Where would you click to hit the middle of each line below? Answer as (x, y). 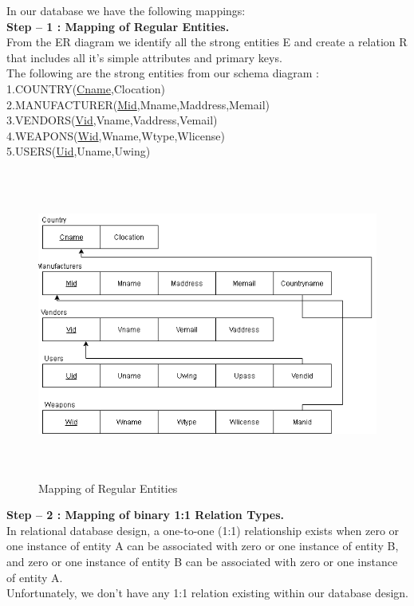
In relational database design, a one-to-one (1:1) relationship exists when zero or (203, 530)
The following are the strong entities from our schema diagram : (163, 73)
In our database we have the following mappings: (126, 10)
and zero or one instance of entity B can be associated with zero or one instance (202, 561)
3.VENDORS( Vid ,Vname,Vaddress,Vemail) (112, 120)
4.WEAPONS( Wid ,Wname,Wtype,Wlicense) (116, 135)
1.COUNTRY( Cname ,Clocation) (86, 88)
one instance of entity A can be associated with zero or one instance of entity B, (203, 546)
